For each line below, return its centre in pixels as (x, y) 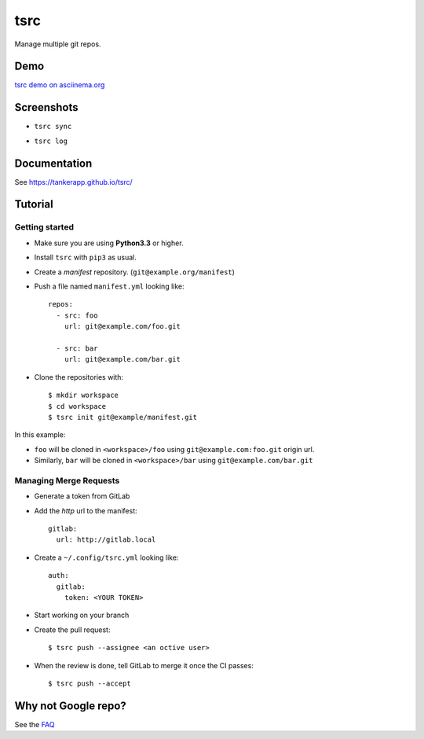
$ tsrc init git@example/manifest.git (123, 417)
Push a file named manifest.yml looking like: (109, 286)
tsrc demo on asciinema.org (60, 85)
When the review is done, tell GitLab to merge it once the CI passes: (144, 665)
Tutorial (34, 204)
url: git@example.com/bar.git (122, 359)
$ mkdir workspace (84, 395)
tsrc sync (53, 127)
